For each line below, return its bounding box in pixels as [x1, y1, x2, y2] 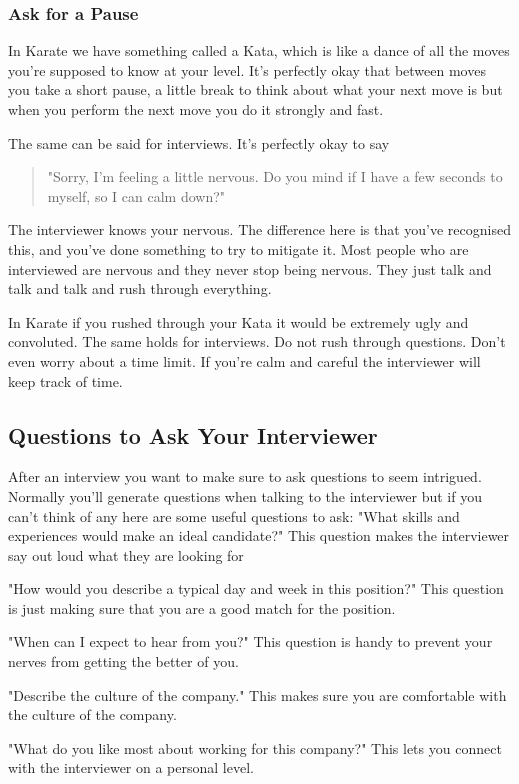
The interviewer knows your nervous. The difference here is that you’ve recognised [8, 219, 511, 240]
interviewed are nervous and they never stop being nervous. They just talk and [8, 258, 492, 279]
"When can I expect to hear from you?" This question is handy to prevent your [8, 631, 493, 652]
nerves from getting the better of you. [8, 651, 239, 672]
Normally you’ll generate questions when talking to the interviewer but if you [8, 485, 482, 506]
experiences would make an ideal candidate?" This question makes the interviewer [8, 525, 510, 546]
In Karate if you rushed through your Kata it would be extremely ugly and [8, 311, 469, 332]
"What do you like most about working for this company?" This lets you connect [8, 737, 502, 758]
